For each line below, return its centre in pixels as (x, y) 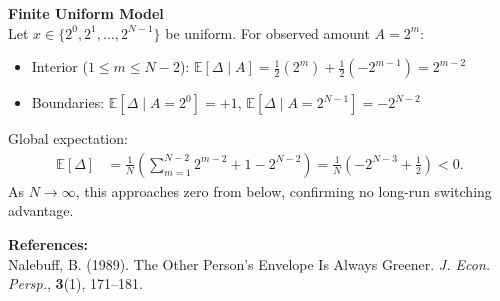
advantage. (41, 210)
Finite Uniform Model (86, 13)
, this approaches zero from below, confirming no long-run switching (283, 190)
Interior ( (59, 66)
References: (48, 244)
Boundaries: (68, 102)
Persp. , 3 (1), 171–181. (75, 283)
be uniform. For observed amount (267, 32)
